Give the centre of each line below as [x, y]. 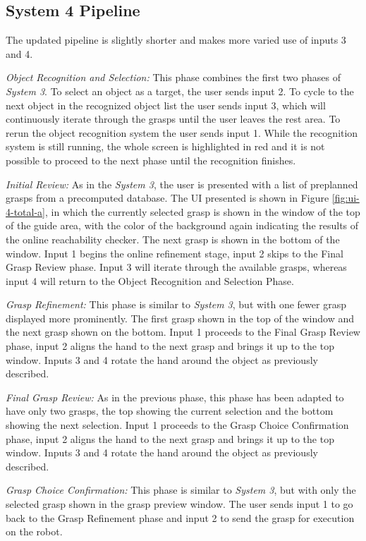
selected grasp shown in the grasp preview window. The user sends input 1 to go [179, 504]
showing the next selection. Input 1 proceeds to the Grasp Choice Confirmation [177, 425]
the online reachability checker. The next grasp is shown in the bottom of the [173, 239]
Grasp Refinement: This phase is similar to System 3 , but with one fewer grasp [176, 304]
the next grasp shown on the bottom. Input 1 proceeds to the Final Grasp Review [183, 332]
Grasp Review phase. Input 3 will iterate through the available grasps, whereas [176, 267]
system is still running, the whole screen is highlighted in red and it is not [165, 146]
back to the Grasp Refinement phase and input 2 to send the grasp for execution [180, 517]
